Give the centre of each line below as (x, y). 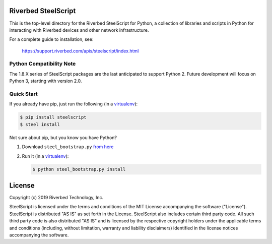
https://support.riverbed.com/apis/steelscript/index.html (80, 51)
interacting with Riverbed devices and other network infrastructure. (79, 30)
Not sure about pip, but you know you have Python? (63, 137)
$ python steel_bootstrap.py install (79, 169)
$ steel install (40, 124)
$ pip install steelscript (53, 117)
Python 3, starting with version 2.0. (46, 81)
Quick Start (23, 94)
